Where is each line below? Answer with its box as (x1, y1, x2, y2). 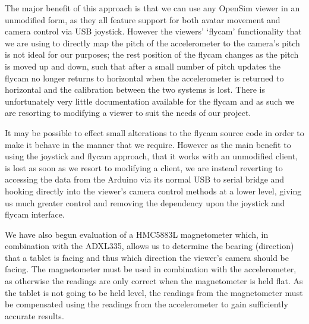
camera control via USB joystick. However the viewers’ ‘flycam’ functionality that (5, 25, 302, 37)
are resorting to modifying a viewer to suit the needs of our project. (5, 106, 251, 119)
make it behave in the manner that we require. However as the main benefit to (5, 138, 291, 150)
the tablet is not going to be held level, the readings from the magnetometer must (5, 286, 303, 298)
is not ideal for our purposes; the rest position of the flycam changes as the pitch (5, 48, 299, 61)
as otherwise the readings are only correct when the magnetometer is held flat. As (5, 275, 303, 287)
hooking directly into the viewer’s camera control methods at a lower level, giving (5, 184, 302, 197)
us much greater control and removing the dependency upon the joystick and (5, 196, 285, 209)
